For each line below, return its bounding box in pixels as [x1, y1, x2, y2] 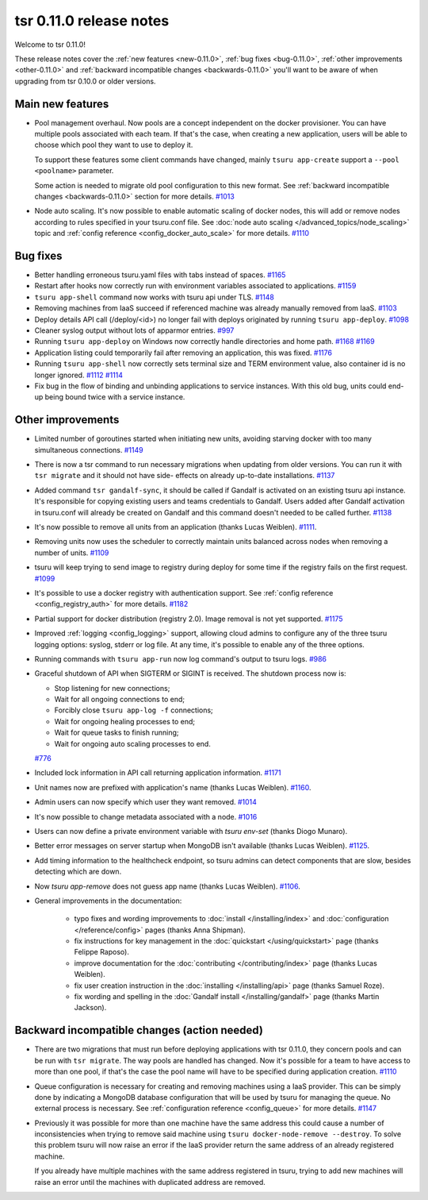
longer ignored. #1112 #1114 [34, 370, 123, 380]
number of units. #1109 [34, 548, 109, 558]
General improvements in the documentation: [34, 896, 182, 905]
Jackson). [74, 1003, 107, 1013]
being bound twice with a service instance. [44, 392, 185, 402]
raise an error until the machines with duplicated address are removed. [34, 1177, 266, 1186]
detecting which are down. [34, 866, 122, 877]
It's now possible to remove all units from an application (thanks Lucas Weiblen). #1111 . [34, 522, 317, 531]
